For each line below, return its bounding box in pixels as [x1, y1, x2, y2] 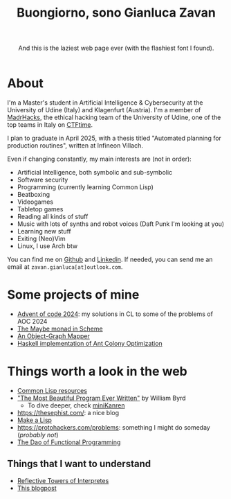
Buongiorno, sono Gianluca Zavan [17, 5, 216, 21]
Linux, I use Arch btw [17, 241, 78, 250]
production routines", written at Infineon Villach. [7, 141, 143, 150]
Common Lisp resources [17, 386, 88, 394]
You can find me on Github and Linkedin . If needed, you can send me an [7, 255, 213, 263]
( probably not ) [17, 430, 59, 439]
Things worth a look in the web [7, 364, 188, 379]
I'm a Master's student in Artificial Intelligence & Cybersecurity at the [7, 98, 203, 107]
